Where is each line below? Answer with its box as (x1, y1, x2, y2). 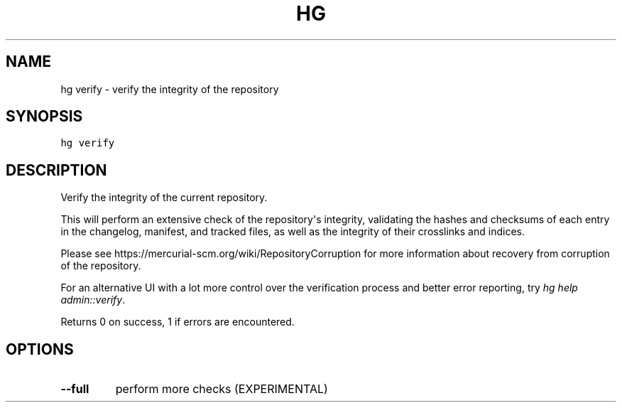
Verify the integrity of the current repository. (60, 191, 268, 204)
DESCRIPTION (6, 161, 107, 179)
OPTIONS (6, 340, 74, 358)
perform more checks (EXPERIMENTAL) (115, 382, 328, 397)
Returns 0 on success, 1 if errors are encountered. (60, 316, 295, 328)
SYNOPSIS (6, 107, 83, 126)
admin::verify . (60, 294, 126, 306)
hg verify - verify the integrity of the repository (60, 82, 279, 95)
